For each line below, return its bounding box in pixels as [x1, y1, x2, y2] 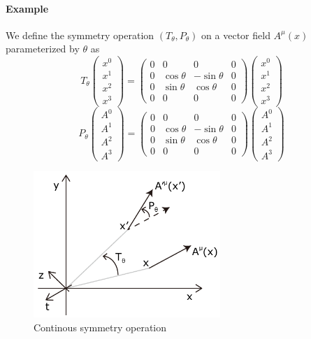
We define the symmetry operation [6, 27, 154, 42]
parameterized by [6, 41, 80, 56]
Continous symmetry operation [34, 319, 167, 334]
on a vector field [201, 27, 270, 42]
